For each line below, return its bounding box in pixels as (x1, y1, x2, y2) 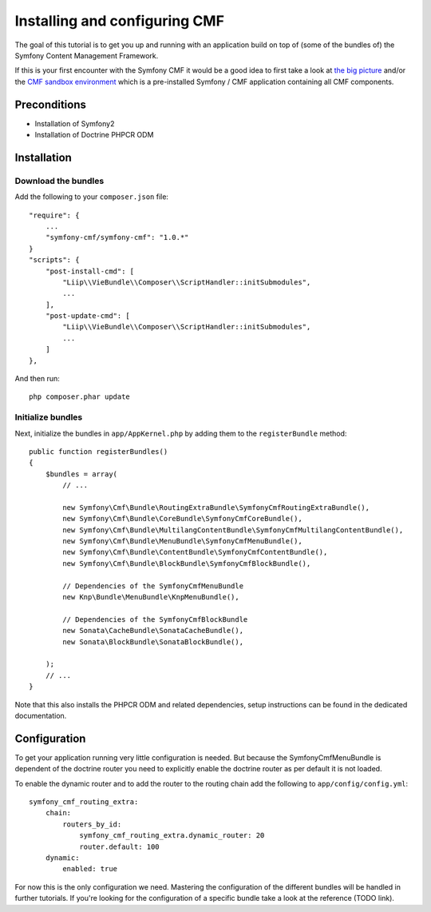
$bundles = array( (45, 469, 118, 479)
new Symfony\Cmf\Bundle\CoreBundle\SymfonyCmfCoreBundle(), (62, 514, 302, 524)
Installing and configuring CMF (14, 12, 225, 30)
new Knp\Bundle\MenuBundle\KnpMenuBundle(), (62, 592, 239, 602)
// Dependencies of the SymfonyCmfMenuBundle (62, 581, 243, 591)
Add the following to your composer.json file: (14, 192, 169, 201)
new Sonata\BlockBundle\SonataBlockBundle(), (62, 637, 243, 647)
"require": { (29, 210, 80, 220)
